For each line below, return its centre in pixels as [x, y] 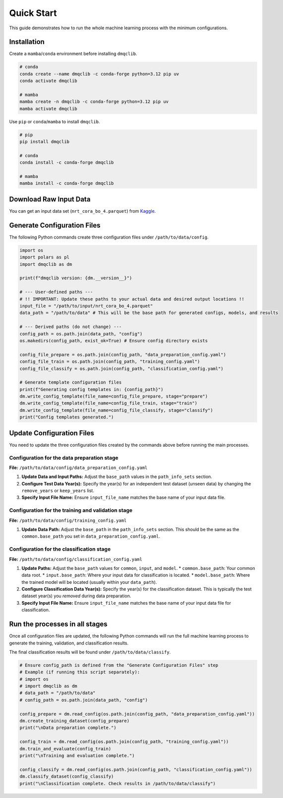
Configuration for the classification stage [60, 549]
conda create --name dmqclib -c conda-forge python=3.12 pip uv [99, 74]
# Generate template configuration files [71, 382]
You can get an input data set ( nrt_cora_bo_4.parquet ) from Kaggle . [83, 211]
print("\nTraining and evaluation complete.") [77, 756]
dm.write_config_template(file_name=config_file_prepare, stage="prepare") [114, 397]
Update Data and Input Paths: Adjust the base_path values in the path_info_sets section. [117, 477]
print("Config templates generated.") [67, 417]
